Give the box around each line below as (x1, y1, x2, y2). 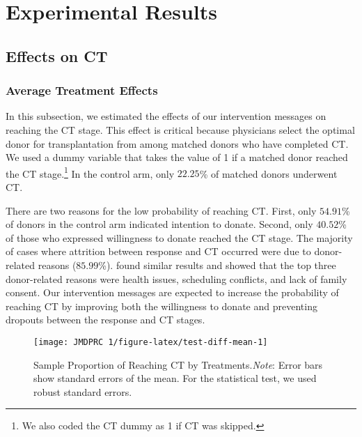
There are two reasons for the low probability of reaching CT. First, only (6, 203, 317, 217)
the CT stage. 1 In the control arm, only (6, 164, 175, 181)
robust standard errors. (33, 384, 132, 399)
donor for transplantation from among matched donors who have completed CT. (6, 136, 349, 151)
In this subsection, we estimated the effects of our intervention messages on (6, 109, 326, 123)
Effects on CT (6, 45, 108, 66)
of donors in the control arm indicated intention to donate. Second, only (6, 217, 313, 231)
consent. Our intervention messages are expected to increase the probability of (6, 285, 339, 300)
